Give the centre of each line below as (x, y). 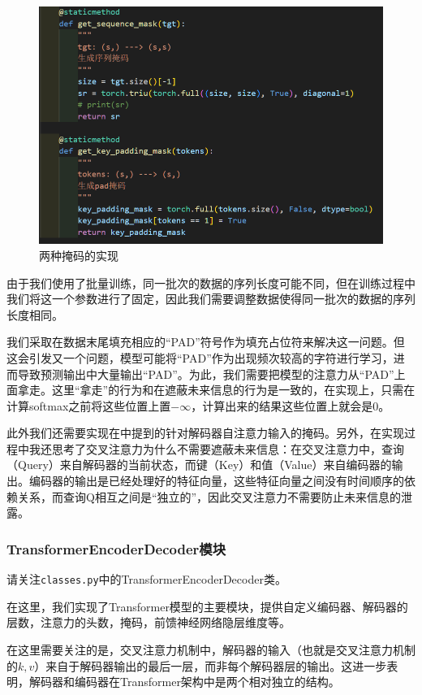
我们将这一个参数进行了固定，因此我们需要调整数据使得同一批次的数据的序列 (211, 299)
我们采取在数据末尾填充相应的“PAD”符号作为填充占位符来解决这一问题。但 (206, 342)
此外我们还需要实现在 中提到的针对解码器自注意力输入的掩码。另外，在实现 (205, 433)
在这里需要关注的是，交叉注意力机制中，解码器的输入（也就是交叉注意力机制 (211, 649)
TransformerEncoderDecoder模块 (116, 548)
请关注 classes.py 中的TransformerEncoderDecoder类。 (146, 579)
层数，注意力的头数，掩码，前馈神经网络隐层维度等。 (149, 622)
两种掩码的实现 (79, 255)
